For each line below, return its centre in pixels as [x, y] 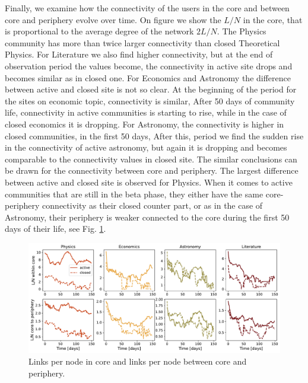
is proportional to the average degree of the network [99, 31]
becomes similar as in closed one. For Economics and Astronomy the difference [148, 77]
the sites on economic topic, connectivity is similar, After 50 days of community [150, 100]
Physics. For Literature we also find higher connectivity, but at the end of [139, 54]
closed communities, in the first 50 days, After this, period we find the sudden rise [154, 135]
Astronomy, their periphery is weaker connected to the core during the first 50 [147, 217]
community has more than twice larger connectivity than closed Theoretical [142, 42]
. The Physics [242, 31]
